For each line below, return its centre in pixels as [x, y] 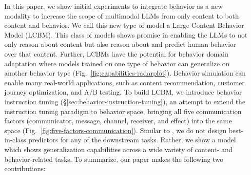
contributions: [25, 168]
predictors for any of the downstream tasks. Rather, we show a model [132, 140]
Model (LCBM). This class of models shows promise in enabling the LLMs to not [126, 34]
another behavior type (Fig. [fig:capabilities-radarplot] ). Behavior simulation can [125, 73]
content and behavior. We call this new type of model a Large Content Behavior [124, 25]
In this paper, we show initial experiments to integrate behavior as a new [114, 6]
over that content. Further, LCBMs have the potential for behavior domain [116, 53]
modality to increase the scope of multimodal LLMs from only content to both [122, 15]
